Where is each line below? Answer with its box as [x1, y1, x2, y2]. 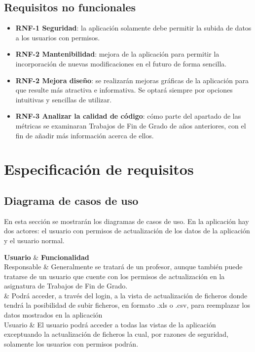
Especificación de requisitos [4, 159, 194, 179]
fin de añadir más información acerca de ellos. [15, 130, 154, 140]
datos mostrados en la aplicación [4, 310, 103, 320]
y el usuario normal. [4, 235, 65, 245]
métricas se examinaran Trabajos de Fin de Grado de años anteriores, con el [15, 120, 246, 130]
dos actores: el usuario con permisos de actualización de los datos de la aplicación [4, 225, 250, 236]
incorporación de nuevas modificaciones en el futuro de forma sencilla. [15, 58, 227, 68]
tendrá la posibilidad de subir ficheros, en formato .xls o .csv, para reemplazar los [4, 300, 250, 310]
